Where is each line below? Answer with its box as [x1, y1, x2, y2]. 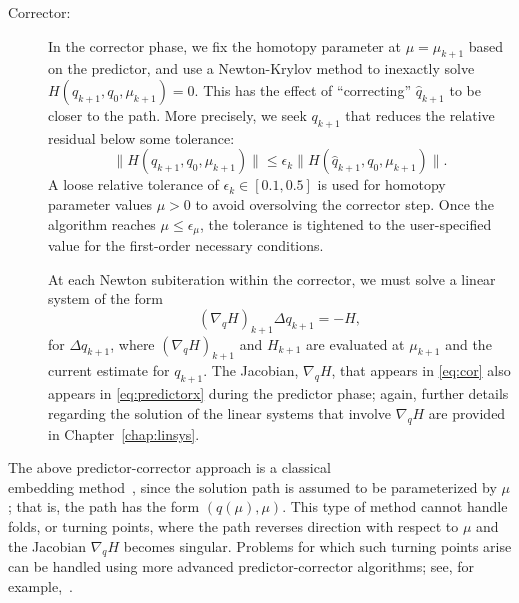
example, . [8, 575, 73, 596]
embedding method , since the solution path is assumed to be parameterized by [8, 476, 497, 497]
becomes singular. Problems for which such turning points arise [123, 535, 512, 556]
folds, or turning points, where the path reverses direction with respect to [8, 515, 459, 536]
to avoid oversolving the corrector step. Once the [195, 193, 494, 214]
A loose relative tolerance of [48, 174, 219, 195]
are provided [428, 402, 506, 423]
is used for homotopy [317, 174, 446, 195]
